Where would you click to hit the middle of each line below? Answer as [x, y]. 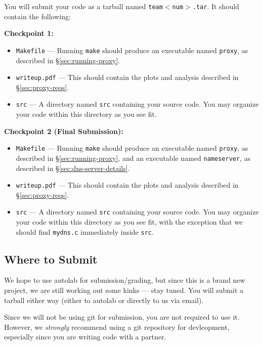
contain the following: [37, 16]
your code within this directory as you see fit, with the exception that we [129, 222]
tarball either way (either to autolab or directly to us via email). [104, 300]
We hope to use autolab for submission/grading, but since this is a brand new [125, 280]
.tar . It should [216, 6]
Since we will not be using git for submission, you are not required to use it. [122, 317]
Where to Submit [51, 259]
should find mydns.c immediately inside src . [85, 231]
